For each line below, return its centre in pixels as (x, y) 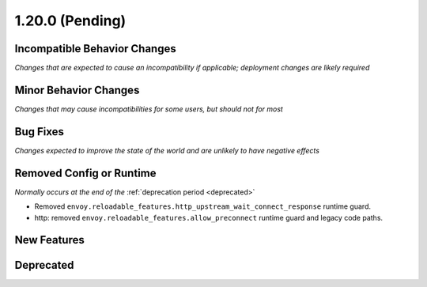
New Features (49, 240)
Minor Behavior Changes (77, 90)
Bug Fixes (40, 132)
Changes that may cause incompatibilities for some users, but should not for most (149, 109)
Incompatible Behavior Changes (96, 49)
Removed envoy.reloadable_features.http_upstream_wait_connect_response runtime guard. (203, 206)
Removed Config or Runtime (85, 173)
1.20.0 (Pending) (70, 21)
